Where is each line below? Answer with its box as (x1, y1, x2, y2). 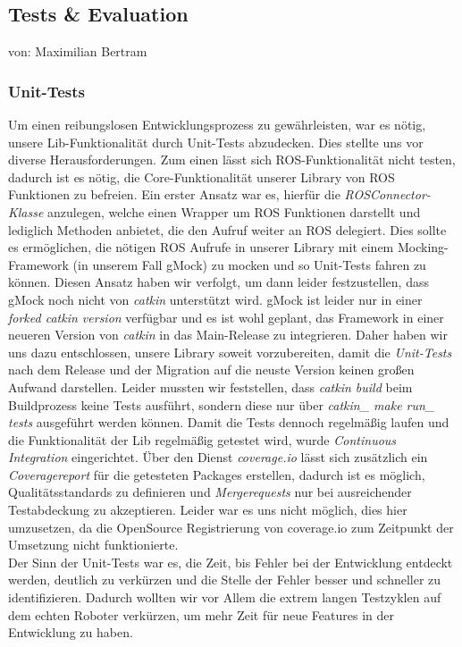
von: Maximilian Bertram (8, 42, 147, 61)
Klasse (8, 202, 44, 221)
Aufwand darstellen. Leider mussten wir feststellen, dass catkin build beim (8, 377, 413, 396)
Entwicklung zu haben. (8, 623, 133, 642)
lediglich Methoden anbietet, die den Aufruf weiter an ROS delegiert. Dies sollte (8, 220, 447, 239)
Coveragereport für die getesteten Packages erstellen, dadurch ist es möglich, (8, 465, 425, 483)
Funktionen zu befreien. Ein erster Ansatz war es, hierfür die (8, 185, 340, 204)
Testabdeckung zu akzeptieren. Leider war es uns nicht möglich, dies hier (8, 500, 407, 519)
